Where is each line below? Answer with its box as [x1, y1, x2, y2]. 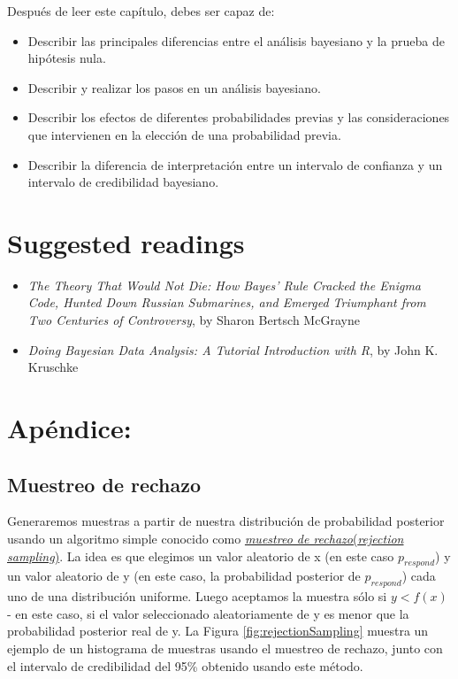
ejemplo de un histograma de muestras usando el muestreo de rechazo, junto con [7, 638, 443, 657]
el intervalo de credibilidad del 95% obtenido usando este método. [7, 656, 363, 675]
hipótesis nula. [27, 49, 106, 67]
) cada [401, 567, 436, 585]
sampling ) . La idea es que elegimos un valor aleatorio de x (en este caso [7, 546, 394, 565]
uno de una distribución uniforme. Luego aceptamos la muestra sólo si [7, 587, 387, 606]
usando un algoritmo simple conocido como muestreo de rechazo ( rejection [7, 529, 404, 548]
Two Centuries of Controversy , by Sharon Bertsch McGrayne [27, 311, 360, 329]
